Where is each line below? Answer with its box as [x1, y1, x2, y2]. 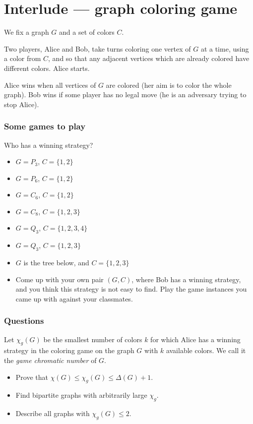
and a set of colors [59, 27, 115, 37]
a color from [4, 53, 41, 63]
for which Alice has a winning [150, 334, 241, 344]
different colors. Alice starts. [4, 62, 90, 73]
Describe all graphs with [15, 408, 90, 419]
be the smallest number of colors [43, 334, 142, 344]
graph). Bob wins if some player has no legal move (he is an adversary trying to [4, 89, 247, 100]
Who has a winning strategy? [4, 139, 93, 150]
